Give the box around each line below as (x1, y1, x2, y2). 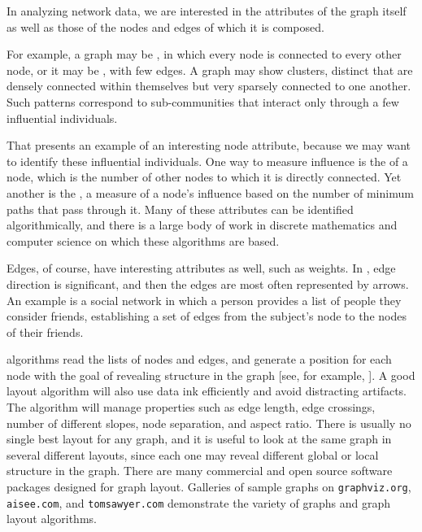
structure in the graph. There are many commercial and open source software (7, 462, 393, 479)
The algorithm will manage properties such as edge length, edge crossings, (7, 399, 376, 416)
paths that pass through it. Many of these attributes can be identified (7, 200, 354, 217)
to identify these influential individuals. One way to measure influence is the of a (7, 152, 408, 169)
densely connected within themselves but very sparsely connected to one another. (7, 77, 411, 94)
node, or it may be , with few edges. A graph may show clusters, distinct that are (7, 61, 413, 78)
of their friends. (7, 323, 84, 340)
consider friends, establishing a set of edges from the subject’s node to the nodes (7, 307, 407, 325)
